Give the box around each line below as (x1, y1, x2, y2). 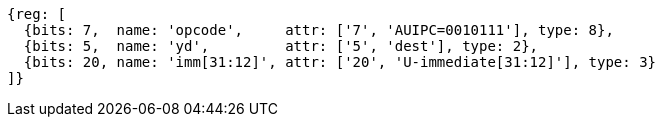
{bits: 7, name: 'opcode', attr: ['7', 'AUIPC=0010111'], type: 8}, (23, 22, 614, 38)
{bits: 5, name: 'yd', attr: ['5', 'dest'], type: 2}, (23, 38, 539, 54)
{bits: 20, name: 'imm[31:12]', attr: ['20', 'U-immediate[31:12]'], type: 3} (23, 54, 657, 70)
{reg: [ (7, 6, 67, 22)
